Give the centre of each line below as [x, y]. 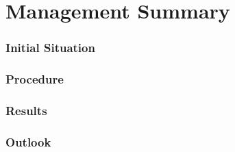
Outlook [28, 141]
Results [26, 110]
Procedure [35, 79]
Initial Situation [50, 48]
